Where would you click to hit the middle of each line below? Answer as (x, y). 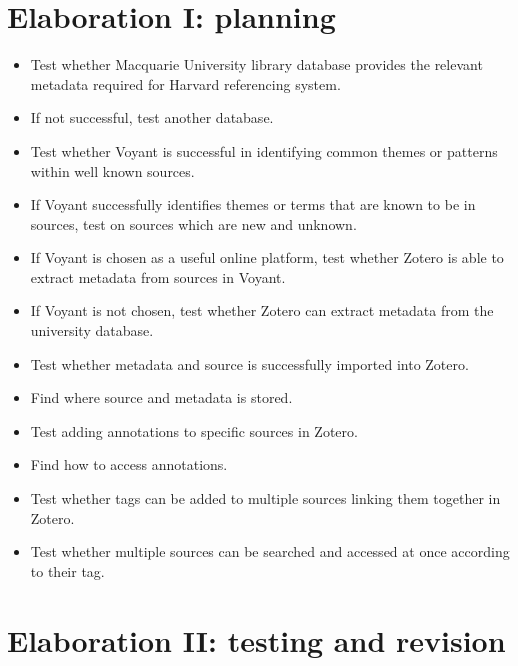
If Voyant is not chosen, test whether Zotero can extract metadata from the (262, 310)
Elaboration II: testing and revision (256, 639)
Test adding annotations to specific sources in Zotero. (194, 430)
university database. (92, 330)
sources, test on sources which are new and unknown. (193, 223)
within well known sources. (112, 170)
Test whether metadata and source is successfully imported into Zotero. (249, 363)
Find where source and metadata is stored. (161, 397)
